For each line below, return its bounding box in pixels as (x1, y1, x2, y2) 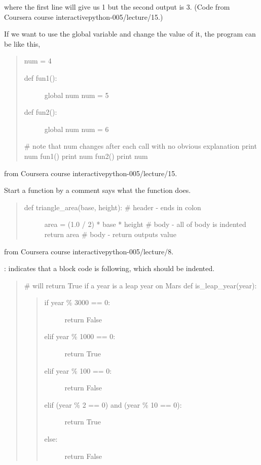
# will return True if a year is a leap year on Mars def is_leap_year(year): (24, 280, 257, 290)
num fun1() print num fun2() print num (24, 150, 148, 161)
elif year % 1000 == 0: (44, 331, 116, 342)
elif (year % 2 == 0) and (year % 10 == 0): (44, 399, 182, 410)
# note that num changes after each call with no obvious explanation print (24, 141, 257, 151)
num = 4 (24, 55, 52, 66)
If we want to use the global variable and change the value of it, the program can (4, 28, 256, 39)
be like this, (4, 38, 41, 49)
